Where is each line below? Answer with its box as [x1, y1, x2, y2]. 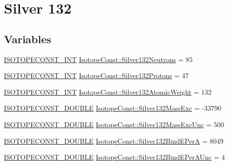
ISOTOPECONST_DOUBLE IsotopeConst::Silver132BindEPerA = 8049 [4, 135, 224, 146]
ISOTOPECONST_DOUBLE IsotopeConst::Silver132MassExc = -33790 [4, 103, 221, 113]
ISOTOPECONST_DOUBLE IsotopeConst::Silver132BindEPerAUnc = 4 [4, 152, 225, 162]
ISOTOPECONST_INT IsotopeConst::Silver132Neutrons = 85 [4, 54, 193, 64]
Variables [4, 31, 52, 46]
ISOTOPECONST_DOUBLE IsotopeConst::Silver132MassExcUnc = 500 [4, 119, 224, 129]
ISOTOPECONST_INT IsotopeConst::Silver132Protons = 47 [4, 70, 189, 81]
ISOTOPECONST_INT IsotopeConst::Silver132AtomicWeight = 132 [4, 86, 212, 97]
